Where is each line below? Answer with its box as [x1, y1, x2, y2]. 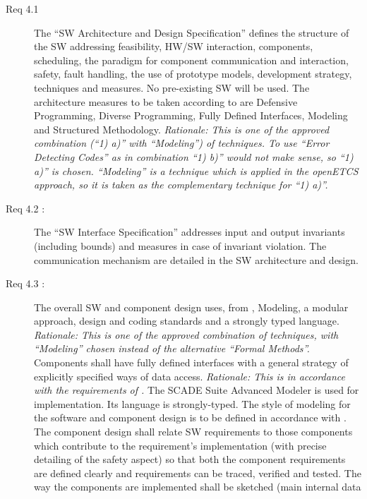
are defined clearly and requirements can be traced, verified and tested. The [34, 465, 361, 480]
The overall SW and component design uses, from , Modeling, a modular [34, 299, 349, 314]
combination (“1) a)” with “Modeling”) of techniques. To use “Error [34, 136, 330, 150]
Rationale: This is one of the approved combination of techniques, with [34, 327, 339, 342]
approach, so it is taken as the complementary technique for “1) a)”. [34, 177, 328, 192]
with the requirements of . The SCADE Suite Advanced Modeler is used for [34, 383, 359, 397]
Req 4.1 [6, 1, 39, 16]
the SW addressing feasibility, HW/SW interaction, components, [34, 39, 313, 54]
